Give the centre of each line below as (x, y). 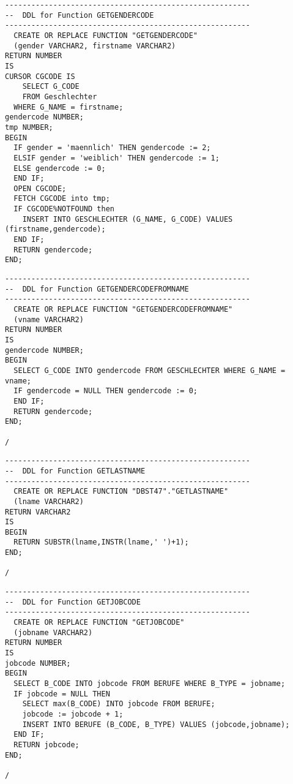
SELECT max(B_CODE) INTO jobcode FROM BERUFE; (119, 704)
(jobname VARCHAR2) (53, 632)
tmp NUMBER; (29, 127)
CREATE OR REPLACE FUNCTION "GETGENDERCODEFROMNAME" (123, 310)
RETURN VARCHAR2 (38, 512)
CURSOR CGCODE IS (40, 76)
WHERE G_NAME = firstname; (69, 107)
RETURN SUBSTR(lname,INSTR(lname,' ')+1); (101, 542)
